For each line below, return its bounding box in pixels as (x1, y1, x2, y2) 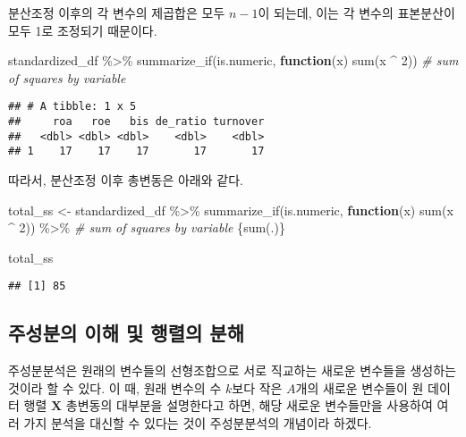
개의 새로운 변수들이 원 (295, 378, 424, 397)
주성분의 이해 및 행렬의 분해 (8, 319, 245, 347)
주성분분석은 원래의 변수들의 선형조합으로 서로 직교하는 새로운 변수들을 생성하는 (8, 361, 456, 380)
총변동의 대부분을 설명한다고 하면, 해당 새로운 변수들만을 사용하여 (65, 396, 433, 415)
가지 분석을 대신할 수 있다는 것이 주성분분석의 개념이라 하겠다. (23, 414, 372, 433)
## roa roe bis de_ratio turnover (8, 115, 265, 129)
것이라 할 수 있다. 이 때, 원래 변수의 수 (8, 378, 222, 397)
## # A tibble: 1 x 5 (8, 100, 137, 113)
